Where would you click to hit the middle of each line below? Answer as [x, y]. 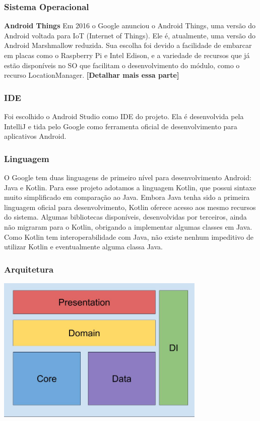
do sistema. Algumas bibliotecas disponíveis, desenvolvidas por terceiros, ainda [125, 217]
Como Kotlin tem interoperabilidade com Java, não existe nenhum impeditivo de [129, 236]
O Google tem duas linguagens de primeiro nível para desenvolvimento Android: [128, 177]
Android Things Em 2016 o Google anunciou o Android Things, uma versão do [130, 25]
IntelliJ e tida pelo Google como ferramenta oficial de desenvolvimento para [121, 126]
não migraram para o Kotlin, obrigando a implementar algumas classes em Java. [128, 226]
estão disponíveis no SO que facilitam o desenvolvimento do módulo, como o [122, 65]
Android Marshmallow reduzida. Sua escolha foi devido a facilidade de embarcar [128, 45]
